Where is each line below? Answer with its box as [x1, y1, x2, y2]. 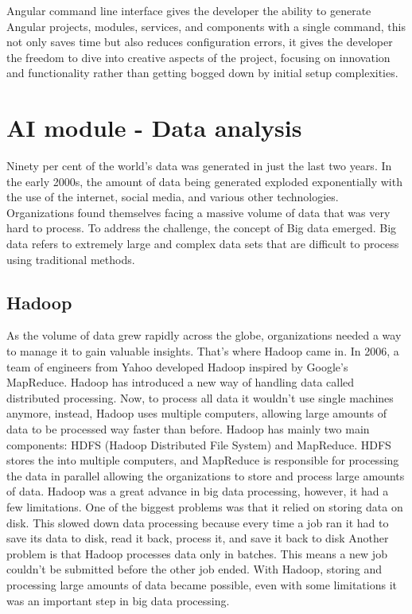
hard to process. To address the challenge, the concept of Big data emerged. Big [6, 220, 397, 236]
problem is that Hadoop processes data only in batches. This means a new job [6, 545, 387, 562]
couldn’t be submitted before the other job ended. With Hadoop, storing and [6, 561, 383, 577]
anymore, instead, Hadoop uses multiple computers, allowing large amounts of [6, 405, 387, 422]
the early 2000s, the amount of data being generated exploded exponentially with [6, 173, 402, 189]
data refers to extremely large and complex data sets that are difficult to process [6, 235, 399, 252]
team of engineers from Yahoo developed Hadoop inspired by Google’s [6, 358, 348, 375]
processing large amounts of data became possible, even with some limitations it [6, 576, 397, 593]
